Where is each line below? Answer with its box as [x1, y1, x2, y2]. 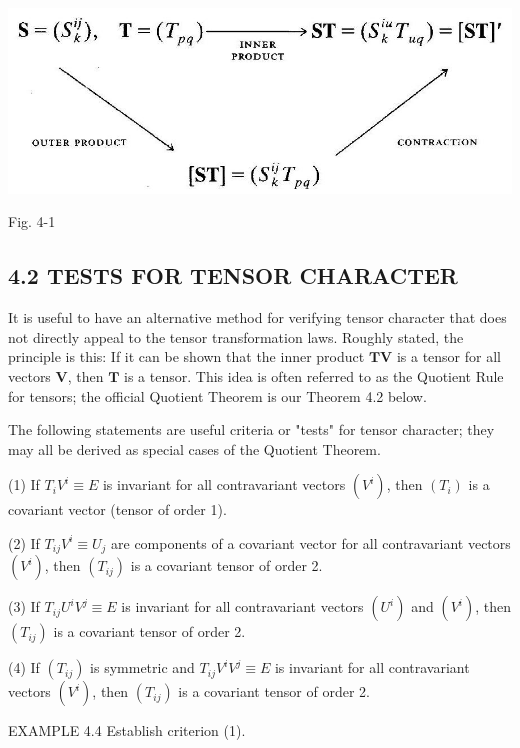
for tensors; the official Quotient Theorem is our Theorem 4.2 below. [8, 385, 427, 406]
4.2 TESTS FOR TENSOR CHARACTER [8, 260, 458, 291]
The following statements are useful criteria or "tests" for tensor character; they [8, 419, 495, 440]
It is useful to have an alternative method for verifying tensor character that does [8, 307, 507, 328]
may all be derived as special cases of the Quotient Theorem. [8, 438, 381, 459]
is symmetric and [90, 657, 195, 678]
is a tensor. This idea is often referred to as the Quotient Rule [124, 365, 504, 386]
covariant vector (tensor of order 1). [8, 499, 227, 520]
